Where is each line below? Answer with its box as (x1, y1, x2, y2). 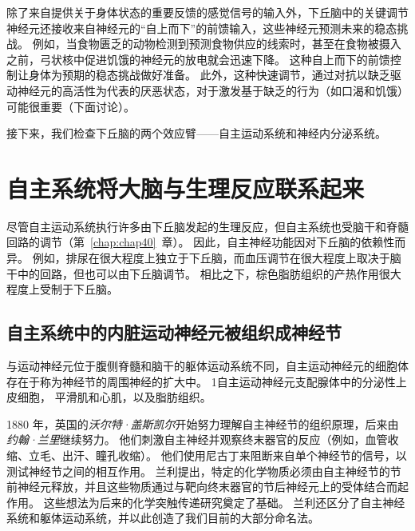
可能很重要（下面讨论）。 (6, 98, 135, 114)
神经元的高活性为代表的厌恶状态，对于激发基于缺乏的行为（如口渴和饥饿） (17, 82, 409, 98)
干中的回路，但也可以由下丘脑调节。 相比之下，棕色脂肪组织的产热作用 (6, 265, 379, 281)
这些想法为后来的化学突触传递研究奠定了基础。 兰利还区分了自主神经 (43, 493, 405, 510)
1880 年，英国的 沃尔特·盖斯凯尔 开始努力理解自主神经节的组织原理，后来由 (6, 415, 399, 432)
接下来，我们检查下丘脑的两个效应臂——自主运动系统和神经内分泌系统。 (6, 125, 386, 142)
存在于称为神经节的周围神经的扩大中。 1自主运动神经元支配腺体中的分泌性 (6, 373, 396, 389)
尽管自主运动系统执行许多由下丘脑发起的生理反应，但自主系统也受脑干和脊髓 (6, 218, 409, 234)
